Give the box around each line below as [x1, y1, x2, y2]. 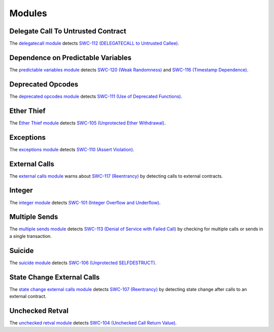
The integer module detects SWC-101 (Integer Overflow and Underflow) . [9, 199, 161, 205]
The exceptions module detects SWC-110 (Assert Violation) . [9, 146, 134, 152]
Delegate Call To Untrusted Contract [9, 27, 127, 35]
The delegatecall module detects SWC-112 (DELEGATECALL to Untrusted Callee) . [9, 40, 180, 47]
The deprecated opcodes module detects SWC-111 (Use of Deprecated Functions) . [9, 93, 183, 99]
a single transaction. [9, 233, 52, 239]
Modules [9, 8, 48, 19]
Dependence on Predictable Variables [9, 53, 132, 62]
